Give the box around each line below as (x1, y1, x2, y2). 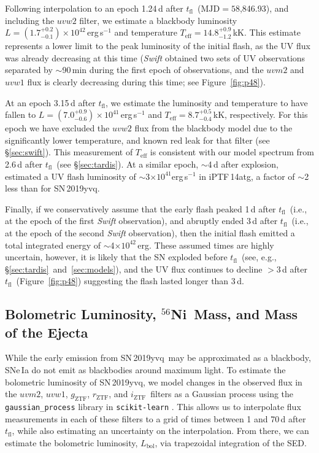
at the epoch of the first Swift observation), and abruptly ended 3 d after (5, 214, 278, 227)
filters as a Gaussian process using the (150, 387, 294, 400)
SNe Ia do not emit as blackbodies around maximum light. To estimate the (5, 363, 286, 376)
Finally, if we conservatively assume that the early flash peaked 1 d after (5, 202, 276, 215)
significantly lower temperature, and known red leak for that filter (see (5, 133, 270, 146)
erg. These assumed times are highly (137, 238, 274, 251)
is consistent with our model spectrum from (150, 145, 315, 158)
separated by (5, 63, 53, 76)
